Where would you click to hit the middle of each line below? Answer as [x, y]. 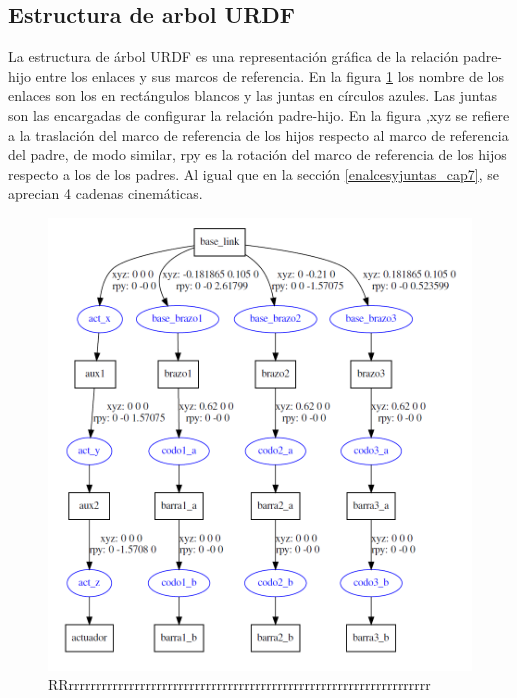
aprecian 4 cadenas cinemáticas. [105, 193]
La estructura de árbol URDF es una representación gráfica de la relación [233, 56]
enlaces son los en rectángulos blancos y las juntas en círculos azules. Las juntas [253, 95]
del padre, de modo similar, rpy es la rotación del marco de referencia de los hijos [257, 154]
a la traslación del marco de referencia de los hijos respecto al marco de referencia [258, 134]
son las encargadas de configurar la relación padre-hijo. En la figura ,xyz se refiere [259, 114]
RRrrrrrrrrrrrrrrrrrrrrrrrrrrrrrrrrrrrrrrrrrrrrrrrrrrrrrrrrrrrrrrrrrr [239, 684]
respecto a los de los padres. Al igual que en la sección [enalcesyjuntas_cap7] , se [254, 173]
